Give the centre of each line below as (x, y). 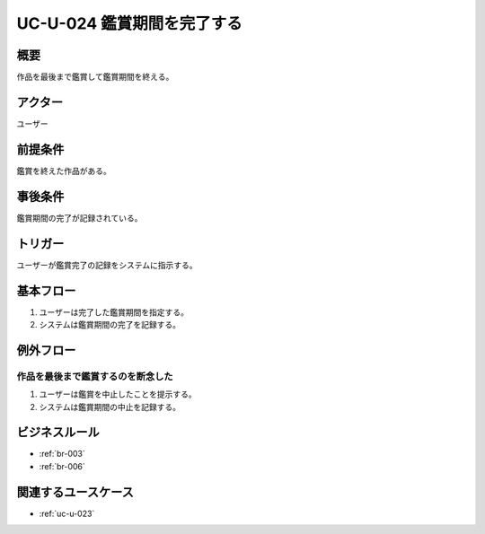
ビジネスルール (58, 432)
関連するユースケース (75, 492)
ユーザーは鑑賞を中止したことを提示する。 (118, 394)
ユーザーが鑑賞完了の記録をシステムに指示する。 (107, 265)
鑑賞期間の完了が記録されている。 (79, 218)
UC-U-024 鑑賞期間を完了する (129, 23)
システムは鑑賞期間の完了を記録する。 (110, 324)
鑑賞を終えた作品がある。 (64, 171)
